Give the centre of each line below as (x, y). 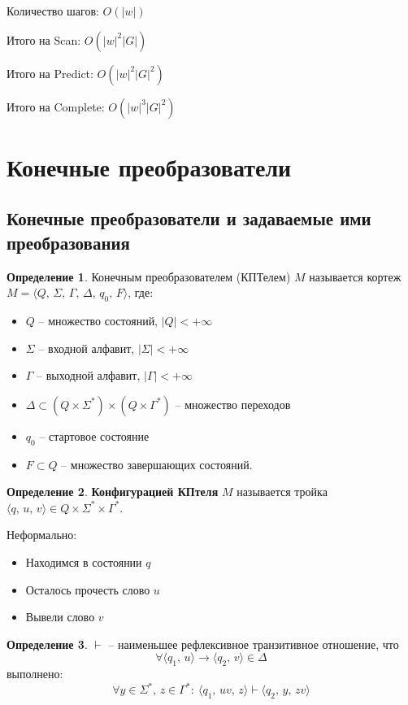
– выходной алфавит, (89, 375)
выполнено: (35, 674)
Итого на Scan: (44, 39)
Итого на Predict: (50, 73)
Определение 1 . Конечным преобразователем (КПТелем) (149, 276)
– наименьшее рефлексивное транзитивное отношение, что (254, 644)
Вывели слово (60, 617)
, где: (141, 292)
